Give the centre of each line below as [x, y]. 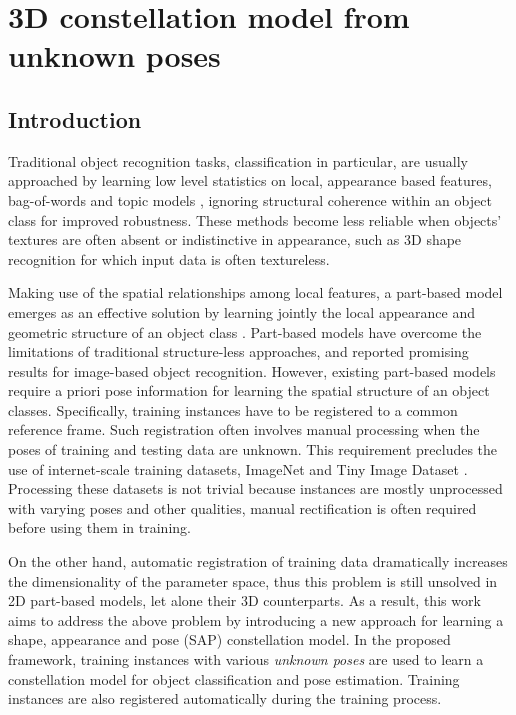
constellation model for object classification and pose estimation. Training [234, 678]
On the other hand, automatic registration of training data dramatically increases [258, 561]
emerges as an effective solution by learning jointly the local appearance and [241, 311]
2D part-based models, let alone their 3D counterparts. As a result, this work [244, 600]
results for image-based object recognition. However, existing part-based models [252, 370]
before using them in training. [99, 527]
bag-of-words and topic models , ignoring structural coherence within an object [250, 199]
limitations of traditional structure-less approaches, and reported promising [238, 351]
